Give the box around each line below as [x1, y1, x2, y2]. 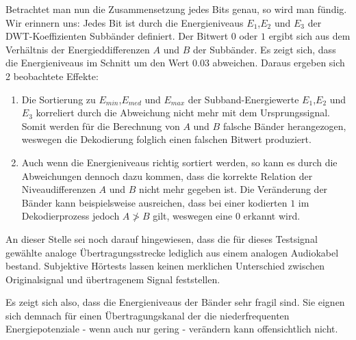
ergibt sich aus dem [268, 29, 351, 43]
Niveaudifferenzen [21, 182, 96, 196]
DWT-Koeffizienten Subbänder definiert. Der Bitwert [5, 29, 229, 43]
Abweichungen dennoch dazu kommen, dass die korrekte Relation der [21, 168, 313, 183]
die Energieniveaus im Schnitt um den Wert [5, 55, 190, 70]
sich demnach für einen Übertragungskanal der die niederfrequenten [5, 308, 290, 322]
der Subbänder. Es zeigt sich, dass [193, 42, 336, 56]
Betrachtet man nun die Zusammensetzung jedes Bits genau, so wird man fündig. [5, 2, 347, 16]
